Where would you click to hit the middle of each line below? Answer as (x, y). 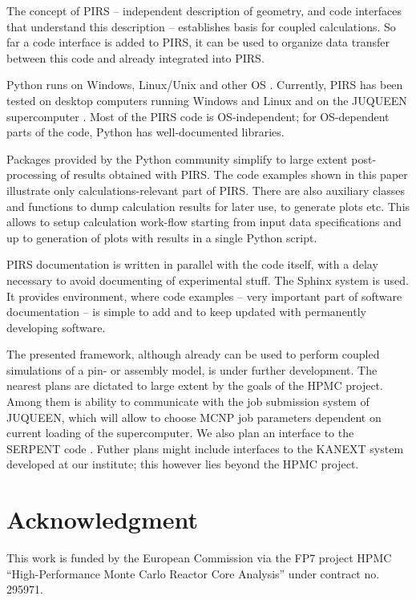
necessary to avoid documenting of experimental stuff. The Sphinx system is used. (208, 280)
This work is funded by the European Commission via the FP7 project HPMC (199, 558)
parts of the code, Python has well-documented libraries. (145, 132)
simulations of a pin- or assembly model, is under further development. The (192, 369)
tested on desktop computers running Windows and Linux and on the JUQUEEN (207, 100)
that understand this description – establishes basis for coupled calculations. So (201, 26)
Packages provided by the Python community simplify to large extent (177, 158)
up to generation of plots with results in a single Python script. (162, 237)
